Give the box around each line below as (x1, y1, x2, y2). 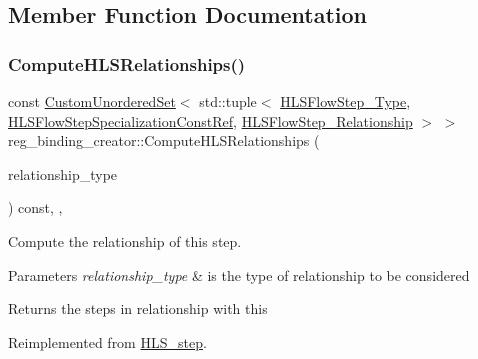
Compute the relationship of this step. (8, 230, 242, 251)
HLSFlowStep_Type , (280, 91, 411, 111)
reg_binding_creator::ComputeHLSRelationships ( (8, 130, 320, 151)
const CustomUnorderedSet (8, 91, 176, 111)
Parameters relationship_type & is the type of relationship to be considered (8, 264, 470, 285)
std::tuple (199, 91, 257, 111)
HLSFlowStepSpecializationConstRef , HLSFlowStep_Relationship (8, 110, 413, 131)
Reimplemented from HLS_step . (8, 331, 207, 352)
